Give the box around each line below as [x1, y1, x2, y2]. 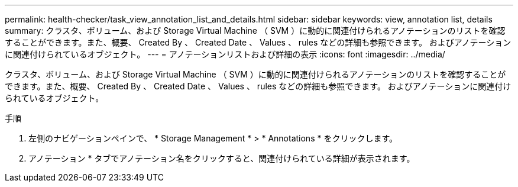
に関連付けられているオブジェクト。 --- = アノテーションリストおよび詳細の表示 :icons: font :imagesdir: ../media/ [5, 49, 445, 59]
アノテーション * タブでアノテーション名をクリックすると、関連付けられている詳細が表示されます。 [28, 153, 415, 163]
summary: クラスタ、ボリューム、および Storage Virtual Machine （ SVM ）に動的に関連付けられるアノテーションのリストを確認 [5, 25, 506, 36]
